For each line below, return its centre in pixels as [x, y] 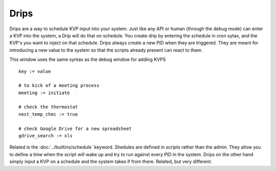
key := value [35, 71]
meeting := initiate [44, 93]
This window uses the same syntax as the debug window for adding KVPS [88, 59]
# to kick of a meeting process [59, 85]
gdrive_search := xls [45, 136]
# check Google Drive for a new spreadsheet [75, 129]
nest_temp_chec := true [48, 114]
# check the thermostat [48, 107]
